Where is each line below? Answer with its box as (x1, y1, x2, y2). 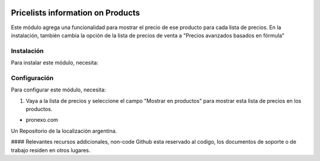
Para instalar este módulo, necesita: (11, 59, 99, 67)
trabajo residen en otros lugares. (11, 146, 91, 154)
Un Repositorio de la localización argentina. (11, 127, 117, 134)
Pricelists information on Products (11, 8, 140, 18)
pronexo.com (25, 116, 59, 124)
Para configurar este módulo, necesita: (11, 86, 106, 93)
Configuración (11, 74, 54, 82)
